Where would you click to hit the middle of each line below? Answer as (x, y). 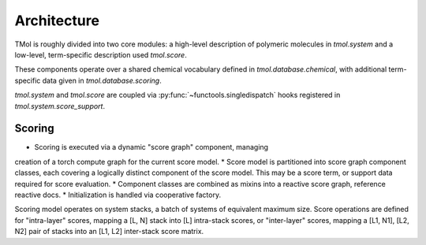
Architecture (57, 20)
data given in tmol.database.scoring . (102, 80)
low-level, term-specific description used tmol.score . (101, 54)
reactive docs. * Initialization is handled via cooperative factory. (118, 195)
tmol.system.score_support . (60, 106)
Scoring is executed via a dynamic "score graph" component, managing (151, 147)
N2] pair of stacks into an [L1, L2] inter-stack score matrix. (109, 232)
